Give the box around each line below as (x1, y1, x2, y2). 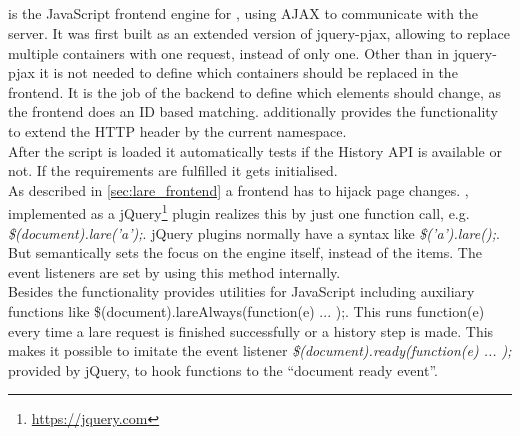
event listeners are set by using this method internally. (8, 261, 341, 282)
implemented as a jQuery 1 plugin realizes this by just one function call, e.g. (8, 200, 470, 223)
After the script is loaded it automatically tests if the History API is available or (8, 140, 502, 161)
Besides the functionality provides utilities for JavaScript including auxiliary (8, 281, 475, 302)
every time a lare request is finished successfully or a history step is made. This (8, 320, 494, 341)
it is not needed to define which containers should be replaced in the (39, 62, 458, 83)
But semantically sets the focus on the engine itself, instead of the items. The (8, 242, 482, 263)
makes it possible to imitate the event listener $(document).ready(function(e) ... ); (8, 340, 512, 361)
